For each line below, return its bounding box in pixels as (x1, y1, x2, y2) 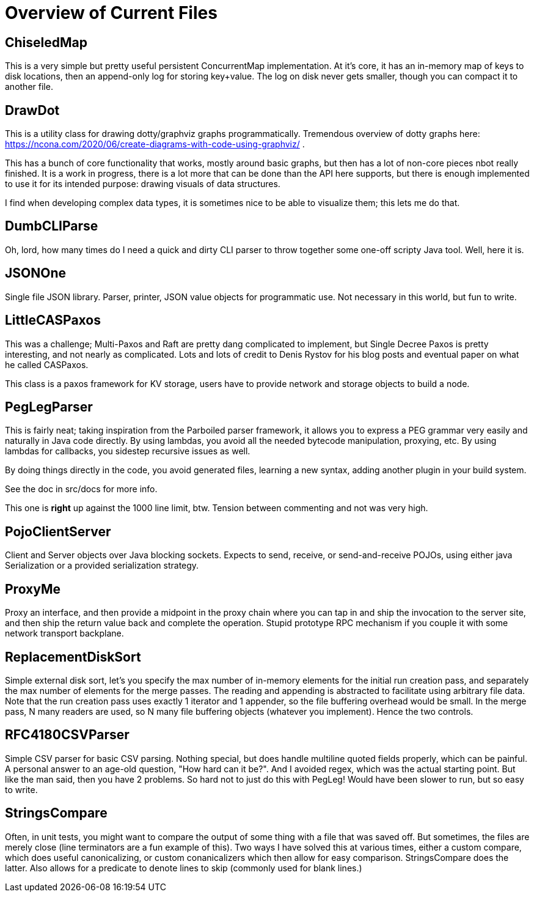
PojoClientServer (5, 523, 111, 539)
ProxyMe (5, 581, 61, 597)
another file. (5, 81, 53, 92)
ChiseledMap (5, 34, 88, 50)
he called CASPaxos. (5, 359, 89, 370)
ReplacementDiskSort (5, 649, 141, 665)
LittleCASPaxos (5, 312, 101, 328)
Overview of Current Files (5, 2, 218, 23)
